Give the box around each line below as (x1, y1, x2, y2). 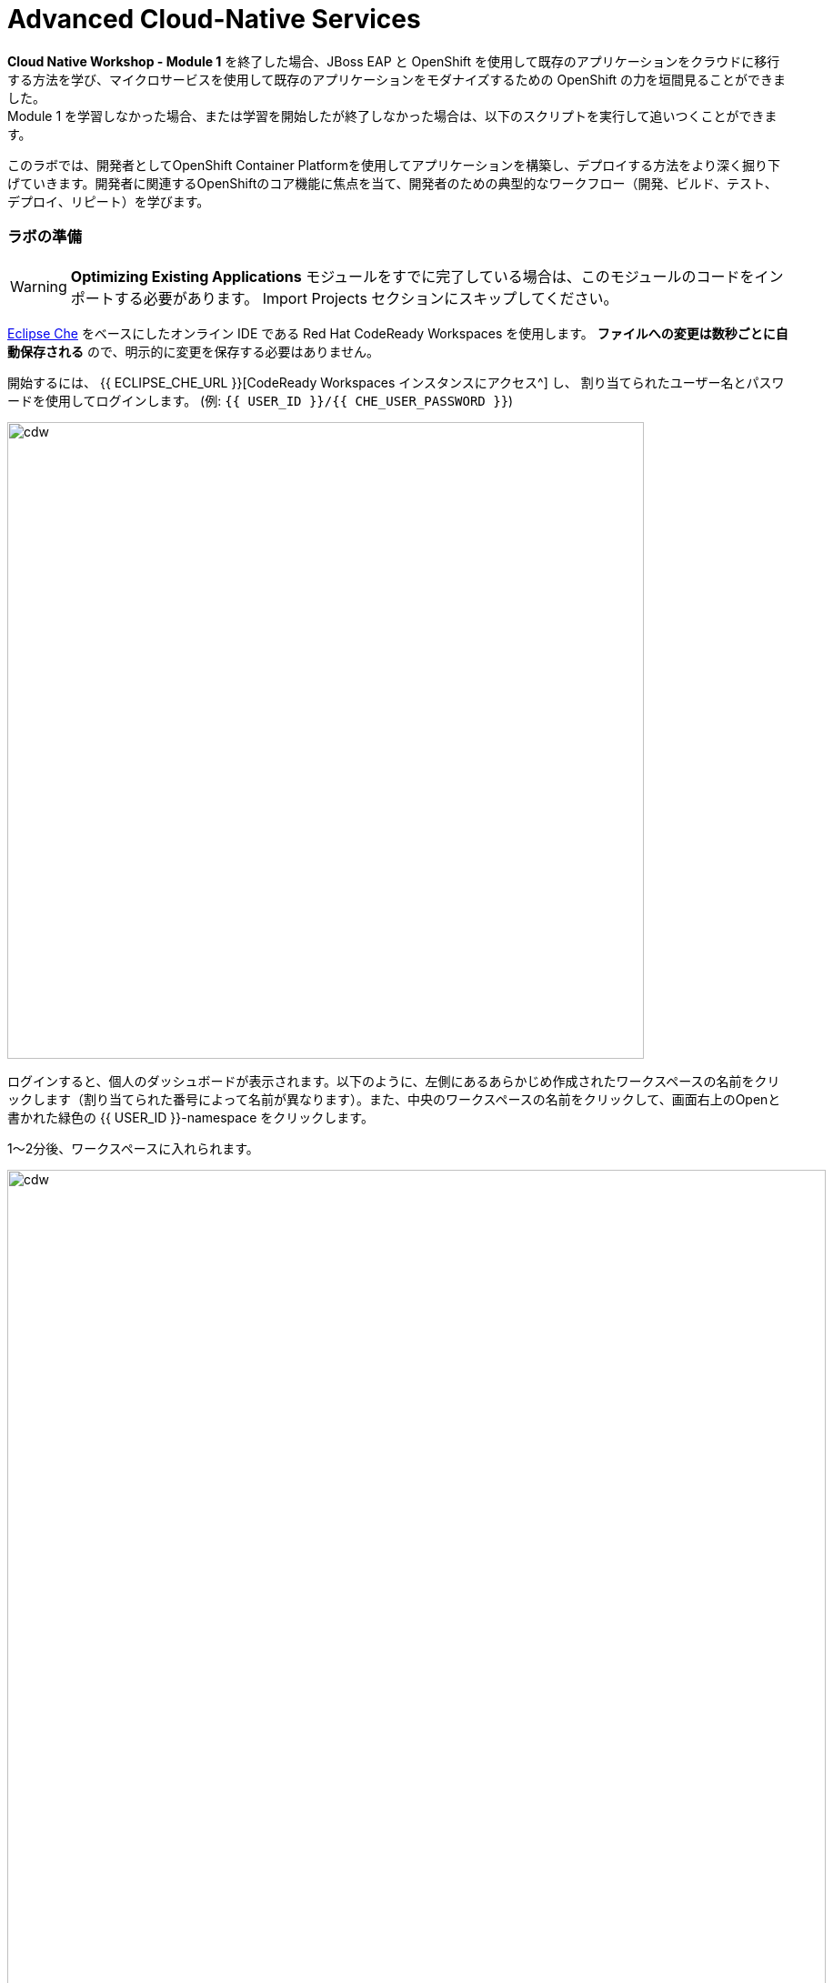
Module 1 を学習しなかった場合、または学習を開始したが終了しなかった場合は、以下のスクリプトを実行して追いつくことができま (7, 107, 778, 124)
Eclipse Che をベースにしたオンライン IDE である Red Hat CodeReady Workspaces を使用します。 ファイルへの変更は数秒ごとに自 (7, 325, 788, 341)
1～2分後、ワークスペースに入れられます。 (7, 1140, 259, 1156)
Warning (10, 277, 67, 296)
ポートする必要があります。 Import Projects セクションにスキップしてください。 (70, 288, 618, 307)
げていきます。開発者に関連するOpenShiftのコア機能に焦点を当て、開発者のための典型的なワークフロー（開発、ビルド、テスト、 (7, 175, 778, 191)
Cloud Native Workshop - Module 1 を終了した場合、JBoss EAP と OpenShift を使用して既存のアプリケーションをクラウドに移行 (7, 53, 780, 69)
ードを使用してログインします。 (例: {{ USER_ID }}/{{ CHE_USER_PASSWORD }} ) (7, 392, 514, 408)
